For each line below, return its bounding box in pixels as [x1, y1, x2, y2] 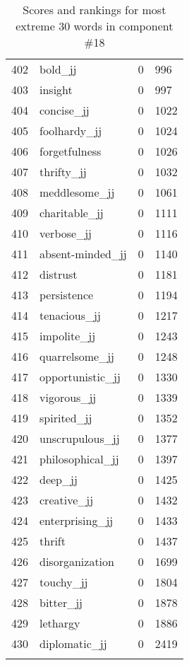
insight [39, 81, 73, 98]
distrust [39, 266, 78, 282]
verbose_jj [39, 225, 92, 241]
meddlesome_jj [39, 184, 115, 200]
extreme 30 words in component [16, 18, 173, 34]
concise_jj [39, 102, 90, 118]
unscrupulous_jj [39, 430, 120, 446]
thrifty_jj [39, 163, 87, 180]
